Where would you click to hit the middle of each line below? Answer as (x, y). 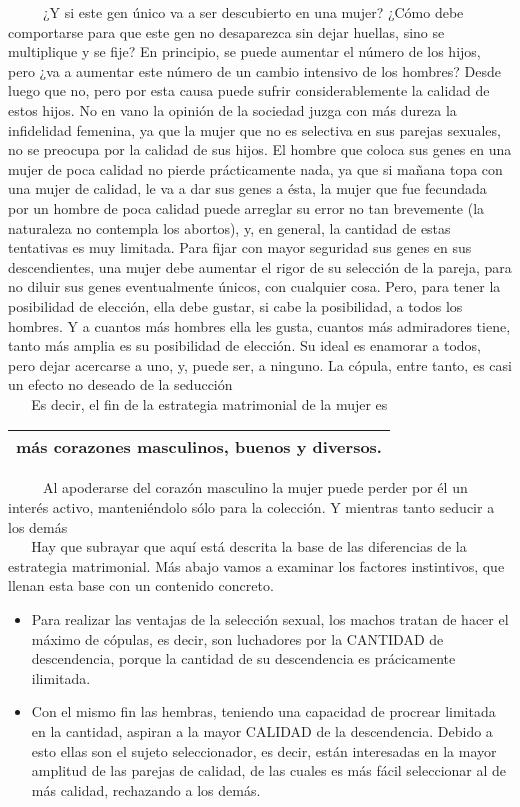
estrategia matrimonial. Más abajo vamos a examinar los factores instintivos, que (256, 565)
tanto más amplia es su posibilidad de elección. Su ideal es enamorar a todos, (245, 345)
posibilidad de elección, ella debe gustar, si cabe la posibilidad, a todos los (235, 305)
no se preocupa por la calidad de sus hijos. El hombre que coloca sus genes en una (260, 149)
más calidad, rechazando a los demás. (146, 789)
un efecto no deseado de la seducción (120, 384)
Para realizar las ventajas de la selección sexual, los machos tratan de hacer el (270, 619)
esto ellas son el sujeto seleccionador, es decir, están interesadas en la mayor (264, 750)
